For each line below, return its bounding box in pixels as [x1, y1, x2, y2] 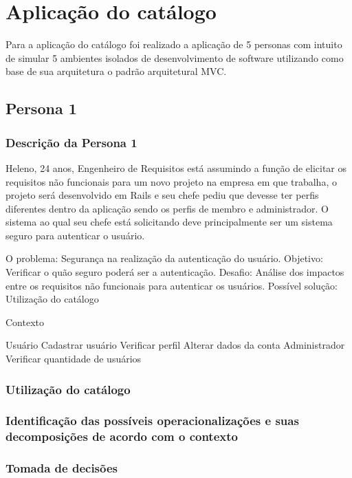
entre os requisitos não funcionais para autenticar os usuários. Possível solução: [5, 278, 338, 292]
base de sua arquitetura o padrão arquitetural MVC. [5, 64, 227, 78]
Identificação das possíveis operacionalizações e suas [5, 412, 299, 429]
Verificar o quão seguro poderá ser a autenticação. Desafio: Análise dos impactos [5, 265, 344, 279]
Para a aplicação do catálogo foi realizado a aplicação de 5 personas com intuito [5, 37, 342, 52]
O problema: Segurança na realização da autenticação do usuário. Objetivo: [5, 251, 323, 265]
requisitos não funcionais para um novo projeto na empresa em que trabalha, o [5, 174, 337, 188]
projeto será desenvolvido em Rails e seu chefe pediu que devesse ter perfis [5, 188, 319, 202]
